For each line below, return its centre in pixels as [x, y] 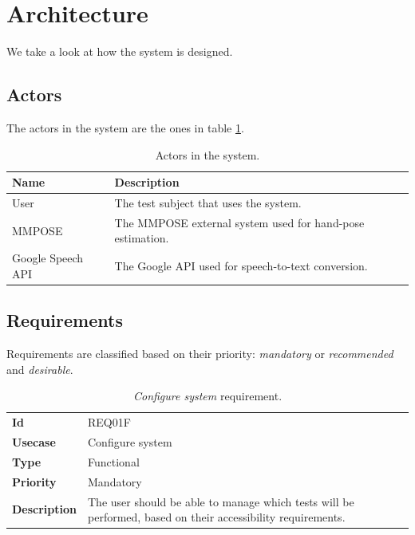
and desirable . [40, 369]
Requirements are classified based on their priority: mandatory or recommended [200, 354]
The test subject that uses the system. [208, 202]
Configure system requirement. [207, 396]
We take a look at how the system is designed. [120, 51]
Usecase [34, 442]
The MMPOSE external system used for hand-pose [239, 222]
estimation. [142, 238]
